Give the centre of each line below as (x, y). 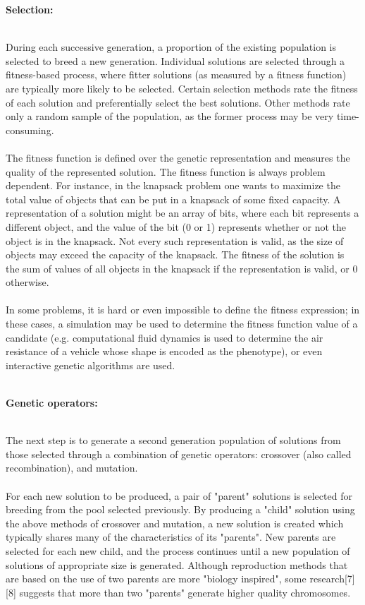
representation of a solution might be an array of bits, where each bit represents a (182, 213)
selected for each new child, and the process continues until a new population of (178, 550)
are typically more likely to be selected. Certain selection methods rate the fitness (182, 88)
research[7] (332, 579)
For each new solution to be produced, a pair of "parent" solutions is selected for (179, 495)
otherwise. (27, 282)
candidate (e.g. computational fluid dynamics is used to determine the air (165, 337)
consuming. (30, 130)
